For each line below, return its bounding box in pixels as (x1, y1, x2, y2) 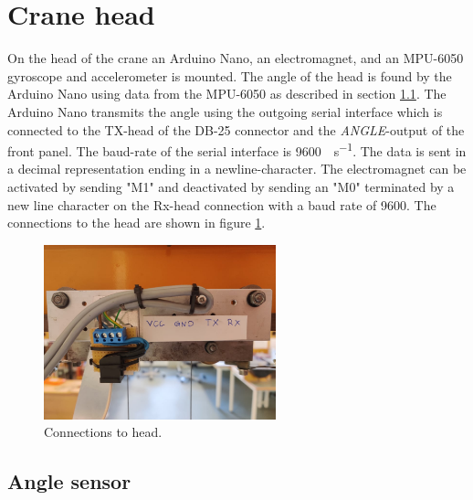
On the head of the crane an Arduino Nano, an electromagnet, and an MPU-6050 (7, 48, 464, 68)
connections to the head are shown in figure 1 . (7, 213, 266, 232)
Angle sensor (7, 467, 131, 495)
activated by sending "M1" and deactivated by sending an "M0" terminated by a (7, 176, 455, 196)
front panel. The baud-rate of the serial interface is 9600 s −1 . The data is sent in (7, 139, 467, 160)
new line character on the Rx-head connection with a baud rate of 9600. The (7, 195, 436, 214)
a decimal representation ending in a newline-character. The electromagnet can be (7, 159, 467, 178)
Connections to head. (44, 422, 163, 441)
